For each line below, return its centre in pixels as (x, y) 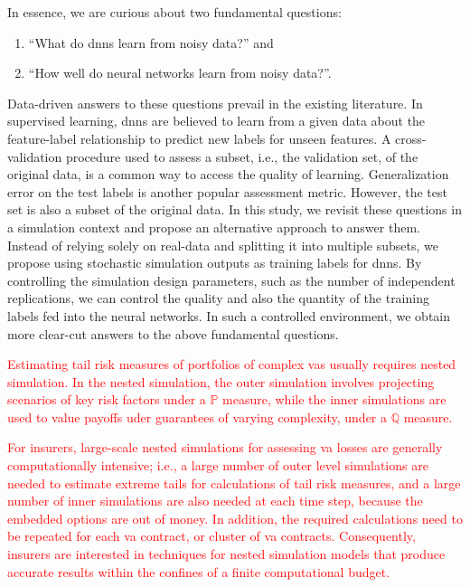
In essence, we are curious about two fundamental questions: (174, 12)
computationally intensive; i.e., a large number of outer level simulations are (218, 465)
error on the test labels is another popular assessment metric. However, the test (227, 191)
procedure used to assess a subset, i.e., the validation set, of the (242, 156)
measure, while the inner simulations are (334, 399)
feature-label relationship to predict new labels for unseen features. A (199, 138)
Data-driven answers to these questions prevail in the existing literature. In (215, 103)
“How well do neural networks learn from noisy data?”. (180, 73)
